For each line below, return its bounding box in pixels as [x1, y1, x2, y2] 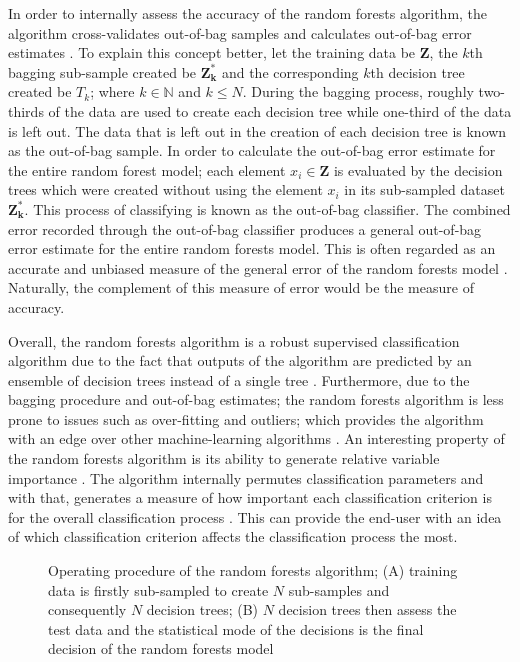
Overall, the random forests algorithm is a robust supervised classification [8, 330, 460, 351]
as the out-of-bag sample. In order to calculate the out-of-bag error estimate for [8, 140, 496, 161]
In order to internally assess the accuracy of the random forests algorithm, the [8, 3, 488, 23]
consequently [48, 599, 127, 620]
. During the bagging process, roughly [242, 81, 474, 102]
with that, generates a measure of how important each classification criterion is [8, 487, 492, 508]
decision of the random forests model [48, 638, 274, 659]
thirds [8, 100, 44, 121]
